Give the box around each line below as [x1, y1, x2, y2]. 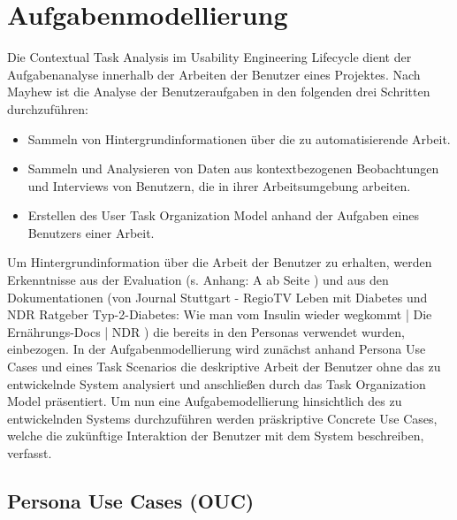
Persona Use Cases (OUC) [7, 486, 255, 514]
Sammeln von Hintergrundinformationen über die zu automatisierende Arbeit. [27, 129, 451, 148]
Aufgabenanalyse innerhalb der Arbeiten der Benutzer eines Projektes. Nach [7, 65, 421, 83]
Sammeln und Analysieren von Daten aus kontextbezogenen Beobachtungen [27, 159, 439, 178]
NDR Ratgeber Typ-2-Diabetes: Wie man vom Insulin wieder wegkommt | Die [7, 305, 432, 324]
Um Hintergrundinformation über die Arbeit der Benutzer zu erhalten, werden [7, 253, 432, 271]
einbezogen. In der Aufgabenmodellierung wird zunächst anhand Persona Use [7, 340, 426, 358]
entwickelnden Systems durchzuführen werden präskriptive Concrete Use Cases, [7, 409, 438, 427]
